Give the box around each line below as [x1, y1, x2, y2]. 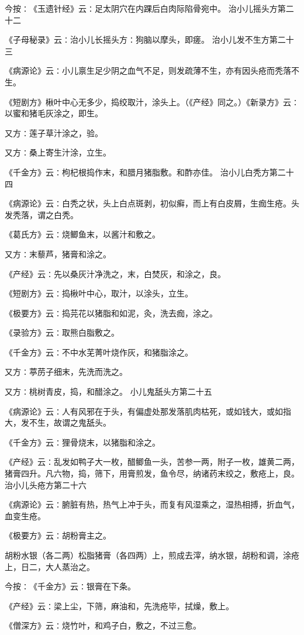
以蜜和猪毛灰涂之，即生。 [5, 107, 103, 119]
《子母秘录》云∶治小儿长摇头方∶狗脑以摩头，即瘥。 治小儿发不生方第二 [5, 33, 286, 46]
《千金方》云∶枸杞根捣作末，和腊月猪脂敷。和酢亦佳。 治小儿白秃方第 [5, 165, 278, 178]
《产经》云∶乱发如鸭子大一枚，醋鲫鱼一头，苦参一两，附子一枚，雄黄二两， [5, 455, 299, 468]
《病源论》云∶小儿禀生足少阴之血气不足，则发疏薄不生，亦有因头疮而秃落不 [5, 64, 299, 77]
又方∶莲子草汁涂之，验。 [5, 126, 103, 139]
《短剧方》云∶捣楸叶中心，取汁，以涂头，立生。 [5, 287, 193, 299]
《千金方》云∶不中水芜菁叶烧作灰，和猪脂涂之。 [5, 346, 193, 358]
